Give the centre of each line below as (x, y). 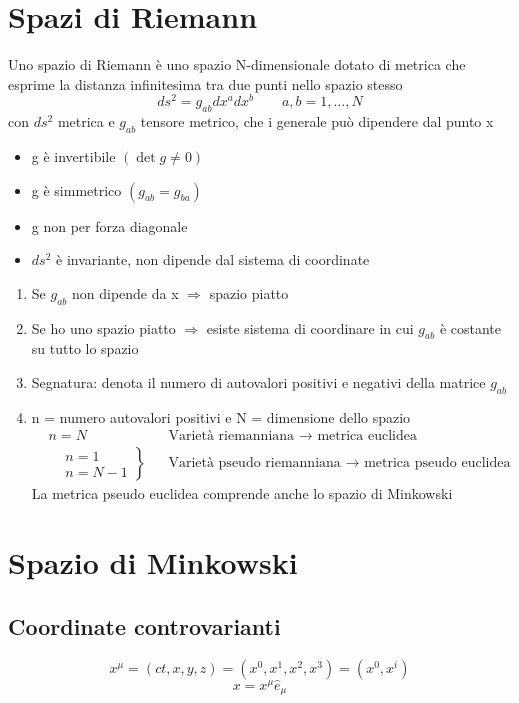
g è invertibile (73, 155)
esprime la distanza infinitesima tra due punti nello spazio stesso (205, 83)
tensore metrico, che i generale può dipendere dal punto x (317, 121)
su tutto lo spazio (85, 348)
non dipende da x (125, 292)
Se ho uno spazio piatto (103, 327)
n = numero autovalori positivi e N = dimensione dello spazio (221, 416)
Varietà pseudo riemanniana (254, 463)
